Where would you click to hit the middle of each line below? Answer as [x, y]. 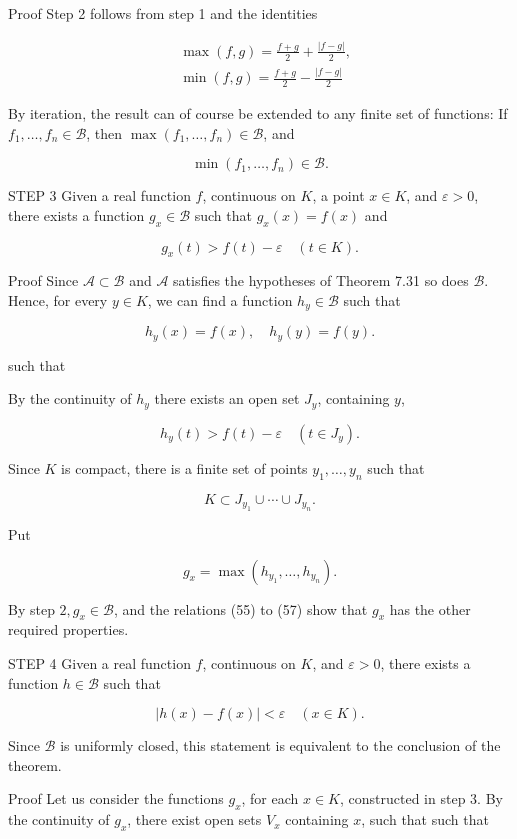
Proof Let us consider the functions [116, 798]
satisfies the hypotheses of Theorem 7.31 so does [321, 280]
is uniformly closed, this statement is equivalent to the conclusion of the [280, 745]
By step [31, 608]
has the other [430, 608]
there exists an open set [227, 398]
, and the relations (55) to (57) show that [240, 608]
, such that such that [425, 819]
